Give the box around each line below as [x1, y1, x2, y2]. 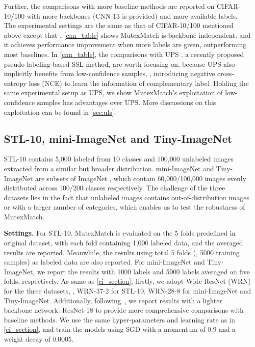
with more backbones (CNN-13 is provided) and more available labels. [26, 10, 238, 21]
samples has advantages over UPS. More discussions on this [37, 97, 216, 107]
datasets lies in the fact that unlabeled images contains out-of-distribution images [4, 192, 249, 202]
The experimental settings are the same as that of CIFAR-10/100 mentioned [4, 20, 234, 30]
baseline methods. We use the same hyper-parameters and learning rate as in [4, 314, 235, 324]
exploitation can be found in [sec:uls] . [4, 107, 116, 117]
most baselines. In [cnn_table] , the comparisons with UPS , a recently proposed [4, 49, 244, 59]
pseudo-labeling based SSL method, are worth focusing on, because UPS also [4, 58, 235, 69]
